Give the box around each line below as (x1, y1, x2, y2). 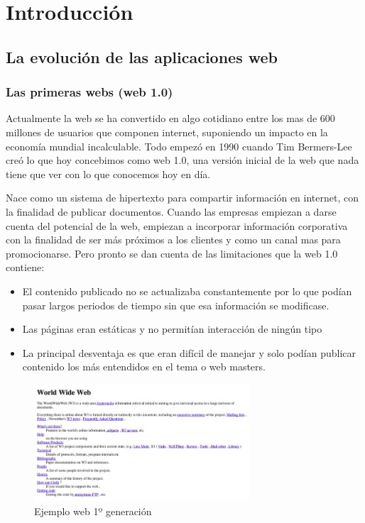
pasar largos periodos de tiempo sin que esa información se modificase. (22, 297, 329, 312)
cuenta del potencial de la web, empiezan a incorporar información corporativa (6, 218, 348, 233)
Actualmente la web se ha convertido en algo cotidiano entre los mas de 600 (6, 111, 335, 126)
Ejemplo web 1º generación (34, 504, 152, 519)
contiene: (6, 260, 45, 275)
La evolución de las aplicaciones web (6, 45, 278, 67)
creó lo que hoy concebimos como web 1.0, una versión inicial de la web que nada (6, 153, 359, 167)
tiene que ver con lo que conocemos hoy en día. (6, 166, 211, 181)
